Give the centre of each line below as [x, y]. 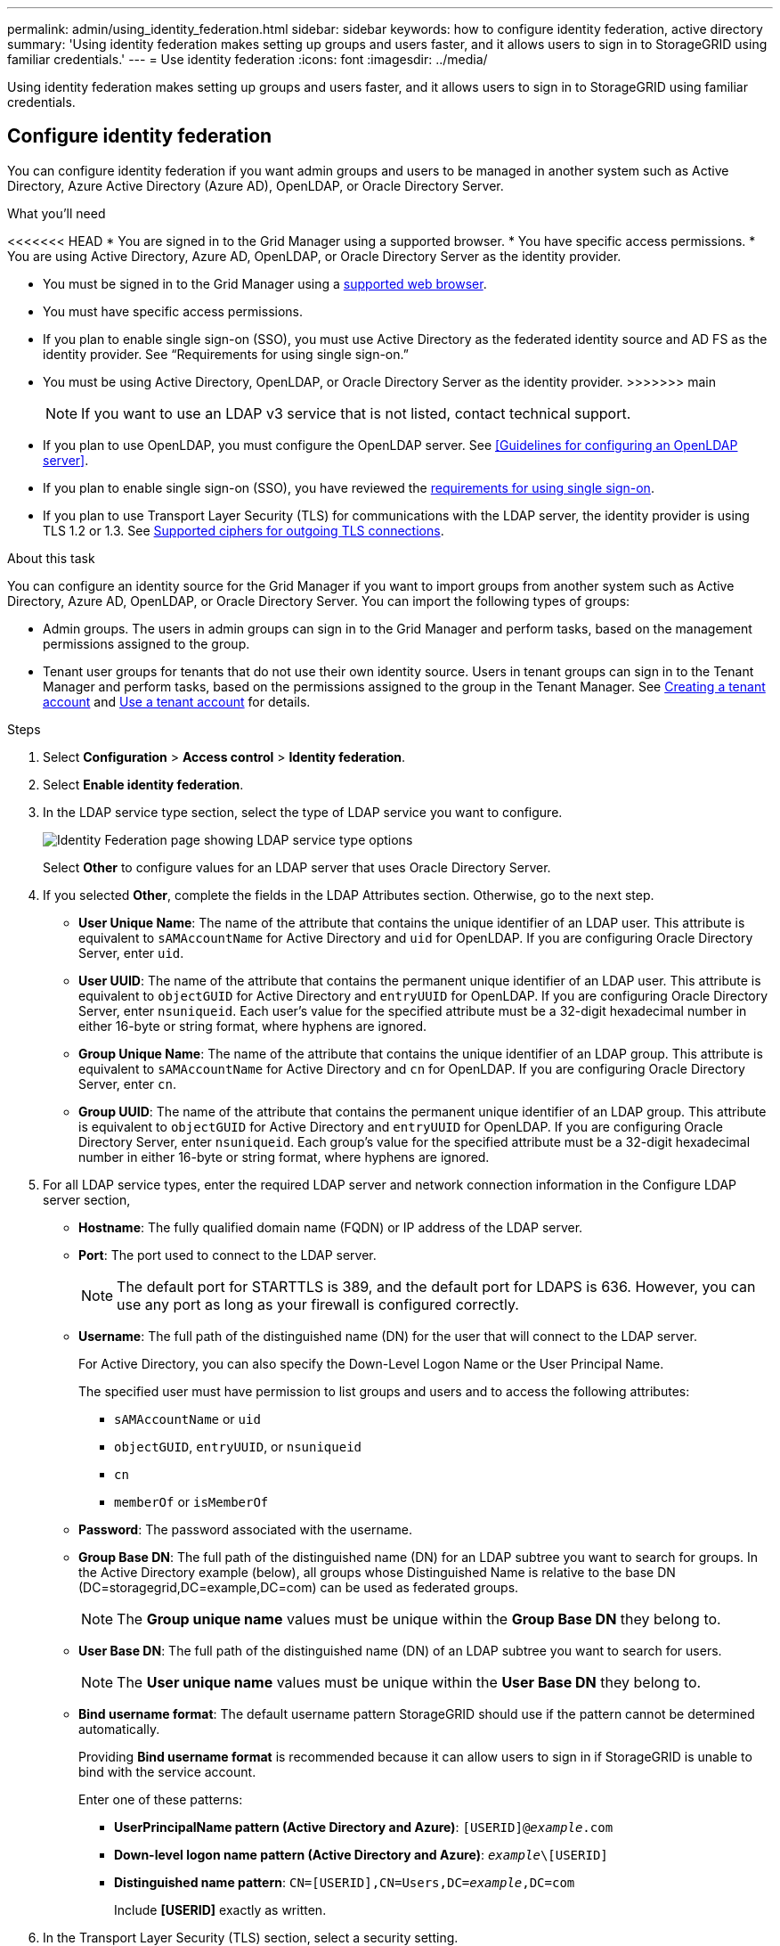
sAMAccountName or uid [187, 1419]
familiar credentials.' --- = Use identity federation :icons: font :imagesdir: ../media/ [248, 59]
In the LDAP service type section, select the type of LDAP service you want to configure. [303, 812]
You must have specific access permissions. [173, 311]
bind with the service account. [167, 1771]
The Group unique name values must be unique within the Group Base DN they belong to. [419, 1619]
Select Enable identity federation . [143, 784]
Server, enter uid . [131, 953]
